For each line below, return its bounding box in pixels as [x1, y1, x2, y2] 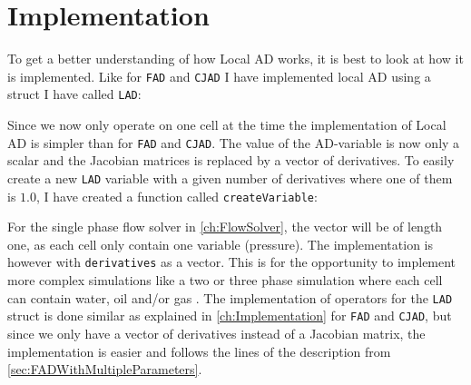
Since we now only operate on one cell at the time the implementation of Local [7, 115, 446, 134]
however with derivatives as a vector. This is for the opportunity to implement [7, 252, 456, 271]
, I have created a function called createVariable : [35, 186, 318, 205]
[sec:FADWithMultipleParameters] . [7, 360, 202, 379]
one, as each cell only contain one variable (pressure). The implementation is [7, 234, 433, 253]
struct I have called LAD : [7, 84, 142, 104]
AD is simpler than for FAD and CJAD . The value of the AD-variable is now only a [7, 133, 460, 152]
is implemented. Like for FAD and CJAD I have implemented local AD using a [7, 66, 431, 85]
